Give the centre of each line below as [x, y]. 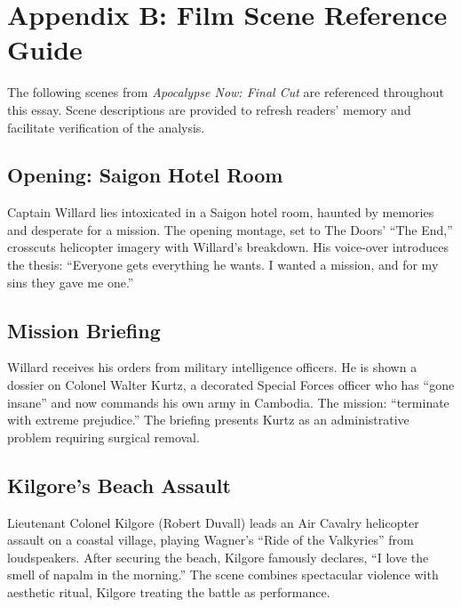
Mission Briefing [84, 330]
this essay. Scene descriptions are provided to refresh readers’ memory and [209, 109]
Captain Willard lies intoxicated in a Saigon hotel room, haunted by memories [221, 212]
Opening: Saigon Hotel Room [145, 175]
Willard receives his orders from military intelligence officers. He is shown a [212, 367]
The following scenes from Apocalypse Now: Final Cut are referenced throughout [226, 92]
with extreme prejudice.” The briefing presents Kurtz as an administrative [208, 420]
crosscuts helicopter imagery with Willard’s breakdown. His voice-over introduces [228, 247]
